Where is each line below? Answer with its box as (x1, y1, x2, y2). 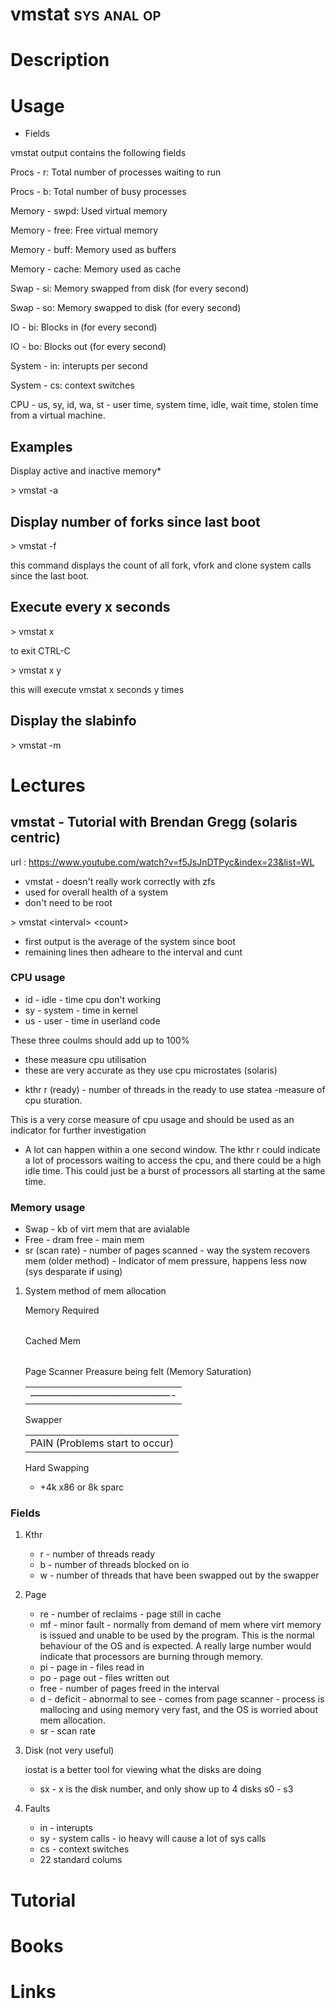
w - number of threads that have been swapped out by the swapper (39, 1569, 320, 1582)
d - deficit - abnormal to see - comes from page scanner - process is (39, 1693, 325, 1705)
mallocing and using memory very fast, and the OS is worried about (39, 1704, 318, 1716)
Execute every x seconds (10, 599, 171, 616)
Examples (10, 438, 73, 455)
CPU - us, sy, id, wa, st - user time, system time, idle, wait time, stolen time (10, 399, 319, 411)
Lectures (10, 774, 86, 797)
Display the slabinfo (10, 713, 137, 730)
